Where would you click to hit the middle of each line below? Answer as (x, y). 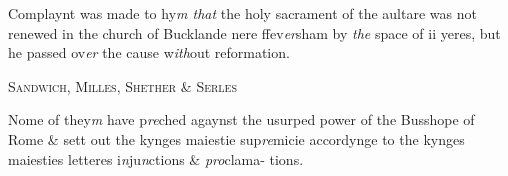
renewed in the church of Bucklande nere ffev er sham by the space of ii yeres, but (254, 32)
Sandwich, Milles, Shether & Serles (122, 85)
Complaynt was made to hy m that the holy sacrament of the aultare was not (242, 13)
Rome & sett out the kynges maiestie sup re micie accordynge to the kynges (236, 138)
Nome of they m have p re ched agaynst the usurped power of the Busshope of (241, 119)
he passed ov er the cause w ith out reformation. (149, 52)
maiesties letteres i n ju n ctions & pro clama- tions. (156, 158)
